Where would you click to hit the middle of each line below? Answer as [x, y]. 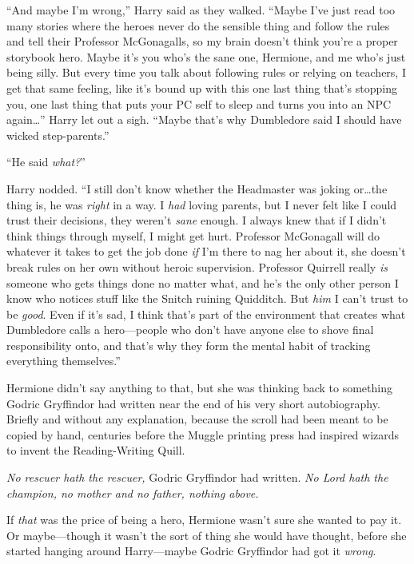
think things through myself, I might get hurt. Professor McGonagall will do [193, 235]
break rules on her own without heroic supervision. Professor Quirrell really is [197, 266]
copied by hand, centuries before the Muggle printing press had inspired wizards [203, 434]
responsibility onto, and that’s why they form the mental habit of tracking [189, 345]
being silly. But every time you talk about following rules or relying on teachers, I [206, 72]
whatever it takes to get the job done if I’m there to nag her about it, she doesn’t [206, 251]
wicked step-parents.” [58, 135]
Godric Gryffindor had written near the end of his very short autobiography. [193, 403]
